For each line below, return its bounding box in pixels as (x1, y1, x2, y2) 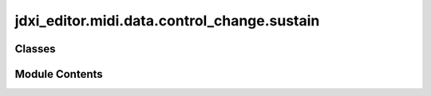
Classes (14, 42, 56, 56)
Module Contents (14, 67, 103, 81)
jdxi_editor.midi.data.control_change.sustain (14, 12, 320, 29)
